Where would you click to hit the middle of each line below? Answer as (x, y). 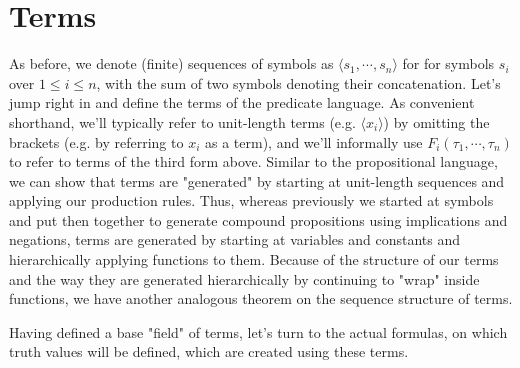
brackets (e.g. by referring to (96, 141)
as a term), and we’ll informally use (313, 141)
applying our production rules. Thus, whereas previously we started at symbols (251, 200)
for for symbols (448, 63)
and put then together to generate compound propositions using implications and (258, 219)
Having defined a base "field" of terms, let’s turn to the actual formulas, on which (258, 331)
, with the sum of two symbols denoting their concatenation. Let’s (298, 82)
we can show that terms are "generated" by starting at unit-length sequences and (257, 180)
